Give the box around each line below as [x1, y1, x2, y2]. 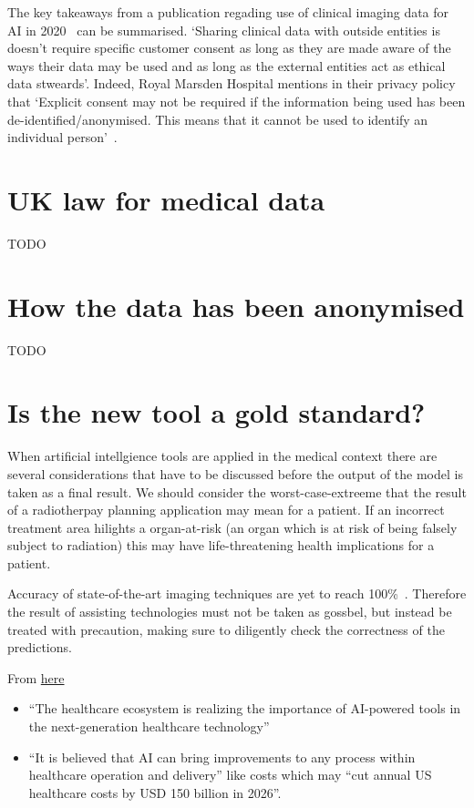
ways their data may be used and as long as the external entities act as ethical [7, 56, 446, 75]
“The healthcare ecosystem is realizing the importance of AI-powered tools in [28, 699, 461, 718]
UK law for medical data [7, 180, 325, 218]
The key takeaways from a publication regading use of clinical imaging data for [7, 3, 449, 21]
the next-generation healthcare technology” [28, 717, 270, 736]
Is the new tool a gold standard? [7, 394, 426, 431]
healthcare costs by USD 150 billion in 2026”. [28, 782, 282, 802]
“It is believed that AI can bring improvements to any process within [28, 747, 416, 766]
